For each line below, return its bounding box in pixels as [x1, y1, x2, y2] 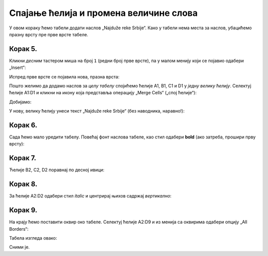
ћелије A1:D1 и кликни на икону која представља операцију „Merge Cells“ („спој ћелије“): [9, 90, 197, 96]
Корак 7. [9, 154, 37, 162]
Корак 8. [9, 180, 38, 189]
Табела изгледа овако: [9, 235, 57, 241]
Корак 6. [9, 121, 38, 129]
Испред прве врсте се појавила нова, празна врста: [9, 73, 120, 79]
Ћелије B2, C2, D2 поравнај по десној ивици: [9, 167, 105, 173]
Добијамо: [9, 99, 32, 105]
